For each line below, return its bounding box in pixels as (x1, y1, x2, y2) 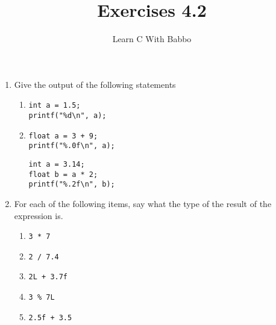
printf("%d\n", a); (28, 111, 107, 120)
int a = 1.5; (28, 101, 81, 110)
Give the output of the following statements (14, 78, 176, 90)
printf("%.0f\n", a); (28, 141, 115, 150)
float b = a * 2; (28, 170, 98, 179)
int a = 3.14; (28, 159, 85, 169)
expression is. (14, 209, 63, 221)
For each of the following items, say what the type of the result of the (14, 197, 272, 209)
